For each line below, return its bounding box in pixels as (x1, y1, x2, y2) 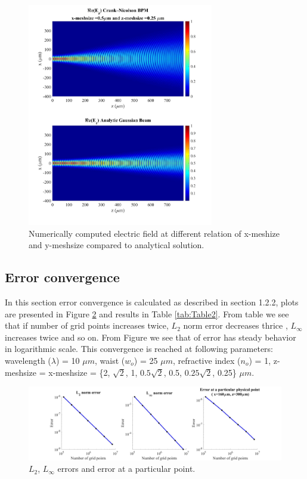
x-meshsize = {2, (48, 366, 110, 378)
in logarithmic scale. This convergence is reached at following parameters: (5, 342, 274, 355)
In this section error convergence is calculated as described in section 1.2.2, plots (5, 295, 299, 308)
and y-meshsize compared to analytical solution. (29, 239, 204, 251)
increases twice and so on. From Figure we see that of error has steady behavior (5, 330, 296, 343)
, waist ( (95, 354, 125, 366)
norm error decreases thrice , (183, 319, 288, 332)
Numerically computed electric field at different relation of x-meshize (29, 227, 280, 239)
